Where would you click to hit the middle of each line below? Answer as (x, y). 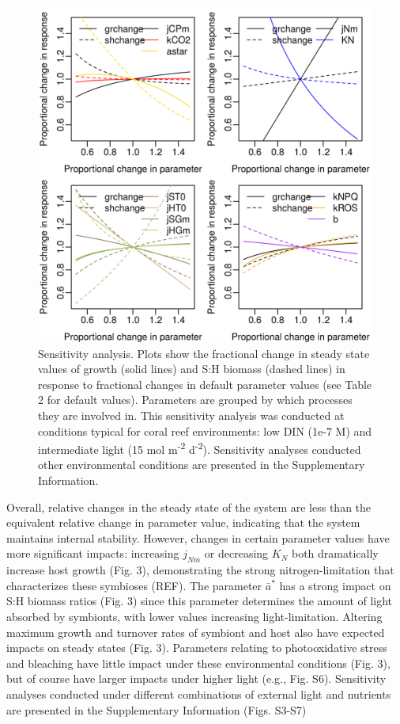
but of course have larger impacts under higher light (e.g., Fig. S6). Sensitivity (196, 678)
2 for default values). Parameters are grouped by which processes (195, 400)
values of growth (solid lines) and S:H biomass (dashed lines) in (192, 369)
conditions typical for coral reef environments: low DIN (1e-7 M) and (205, 431)
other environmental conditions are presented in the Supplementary (202, 465)
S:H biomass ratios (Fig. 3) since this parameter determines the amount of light (200, 601)
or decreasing (236, 553)
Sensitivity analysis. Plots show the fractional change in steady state (204, 353)
